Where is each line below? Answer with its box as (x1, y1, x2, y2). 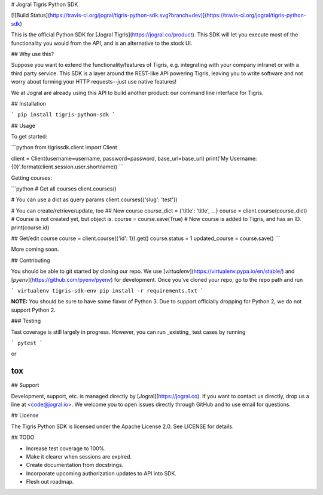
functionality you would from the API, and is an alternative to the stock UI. (11, 39, 193, 47)
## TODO (11, 433, 35, 441)
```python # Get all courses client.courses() (11, 185, 117, 192)
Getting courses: (11, 174, 52, 182)
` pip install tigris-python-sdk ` (11, 111, 116, 118)
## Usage (11, 122, 36, 129)
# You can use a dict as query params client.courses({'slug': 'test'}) (11, 196, 178, 203)
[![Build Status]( (11, 12, 50, 19)
